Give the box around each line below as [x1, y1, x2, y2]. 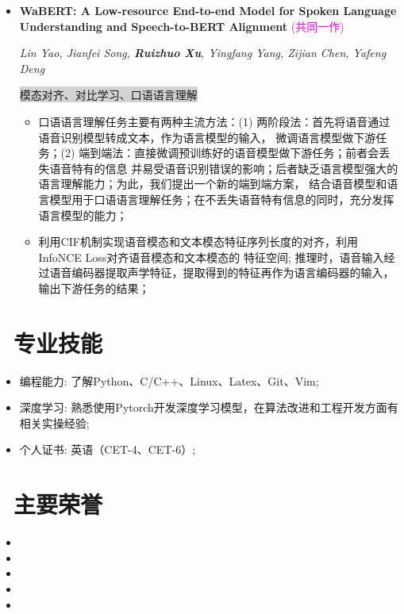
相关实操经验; [19, 414, 90, 431]
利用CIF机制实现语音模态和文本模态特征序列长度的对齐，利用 [38, 233, 358, 250]
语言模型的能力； [38, 206, 128, 223]
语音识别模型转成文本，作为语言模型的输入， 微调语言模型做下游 [38, 129, 376, 145]
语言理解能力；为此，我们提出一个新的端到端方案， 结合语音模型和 [38, 175, 387, 192]
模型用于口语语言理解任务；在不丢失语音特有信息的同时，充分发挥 [49, 190, 394, 207]
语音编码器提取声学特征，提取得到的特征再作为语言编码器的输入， [49, 264, 394, 281]
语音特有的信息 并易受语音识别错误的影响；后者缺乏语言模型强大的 [49, 159, 398, 176]
